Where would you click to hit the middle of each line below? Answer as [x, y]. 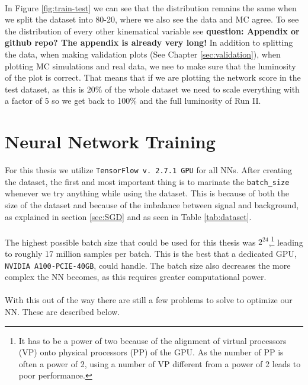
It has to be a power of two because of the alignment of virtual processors [153, 340]
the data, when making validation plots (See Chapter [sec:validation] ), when [143, 54]
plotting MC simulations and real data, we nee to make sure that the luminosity [150, 66]
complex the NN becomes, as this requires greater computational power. [136, 277]
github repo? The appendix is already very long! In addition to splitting [149, 42]
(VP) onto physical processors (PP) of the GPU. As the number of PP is [151, 352]
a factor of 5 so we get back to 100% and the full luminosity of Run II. [133, 101]
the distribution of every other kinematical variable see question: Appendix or [152, 31]
